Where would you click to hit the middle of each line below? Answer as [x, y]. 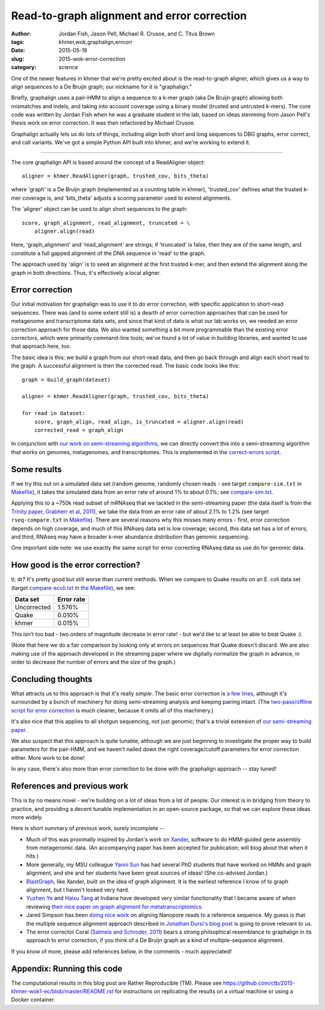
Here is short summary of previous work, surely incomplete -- [88, 828]
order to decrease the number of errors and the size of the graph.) [93, 662]
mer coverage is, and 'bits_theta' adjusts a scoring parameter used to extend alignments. [121, 198]
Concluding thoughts [52, 679]
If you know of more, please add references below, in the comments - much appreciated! [121, 951]
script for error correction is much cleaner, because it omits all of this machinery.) [112, 710]
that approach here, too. [41, 346]
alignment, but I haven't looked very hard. [78, 890]
